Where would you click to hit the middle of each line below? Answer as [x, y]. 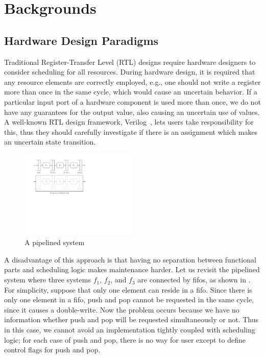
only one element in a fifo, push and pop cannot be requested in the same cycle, [129, 300]
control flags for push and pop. [52, 350]
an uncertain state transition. [50, 142]
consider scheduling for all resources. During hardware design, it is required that [130, 72]
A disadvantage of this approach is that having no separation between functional [130, 259]
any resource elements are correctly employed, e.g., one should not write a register [132, 81]
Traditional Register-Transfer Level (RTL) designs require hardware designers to [130, 62]
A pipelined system [55, 242]
